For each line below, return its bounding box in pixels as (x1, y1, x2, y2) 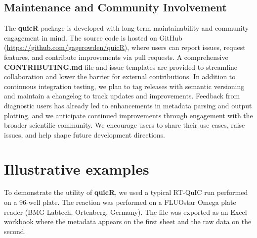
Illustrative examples (4, 158, 149, 179)
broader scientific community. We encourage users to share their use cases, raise (4, 120, 245, 130)
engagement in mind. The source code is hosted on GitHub (4, 32, 182, 43)
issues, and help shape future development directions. (4, 129, 165, 140)
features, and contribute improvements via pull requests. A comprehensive (4, 51, 228, 62)
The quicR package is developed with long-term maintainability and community (4, 23, 249, 33)
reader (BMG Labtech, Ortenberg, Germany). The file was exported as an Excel (4, 206, 247, 217)
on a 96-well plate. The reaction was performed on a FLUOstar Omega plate (4, 197, 236, 207)
